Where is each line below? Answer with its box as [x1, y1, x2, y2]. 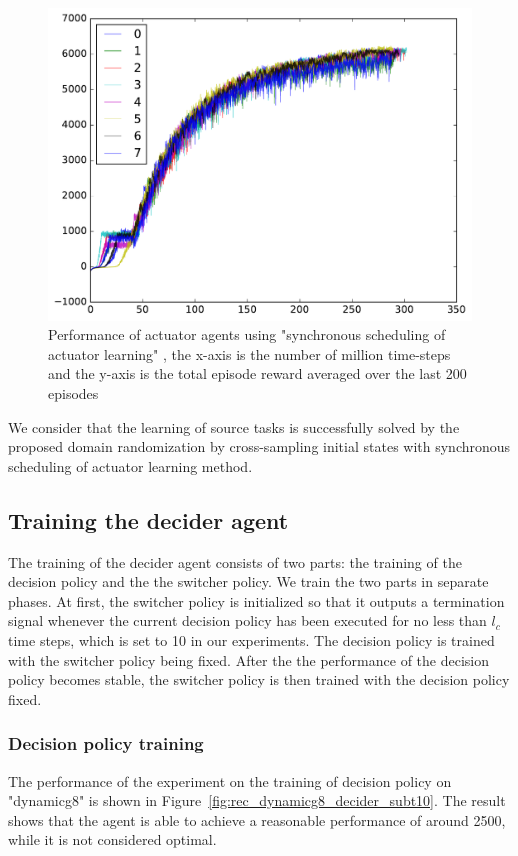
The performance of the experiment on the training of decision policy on [8, 770, 452, 791]
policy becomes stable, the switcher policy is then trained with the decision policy [8, 669, 510, 690]
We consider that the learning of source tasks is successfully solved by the [8, 416, 460, 437]
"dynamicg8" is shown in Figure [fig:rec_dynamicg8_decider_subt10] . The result [8, 790, 506, 811]
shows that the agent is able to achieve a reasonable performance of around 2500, [8, 809, 506, 830]
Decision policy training [8, 731, 204, 756]
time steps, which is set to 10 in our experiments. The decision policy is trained [8, 629, 495, 650]
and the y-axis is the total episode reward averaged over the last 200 [48, 363, 467, 384]
